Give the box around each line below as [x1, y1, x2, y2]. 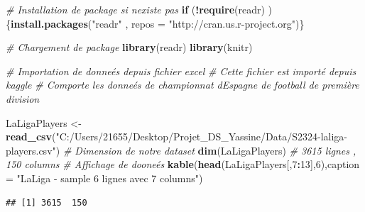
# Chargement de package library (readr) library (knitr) [6, 40, 253, 55]
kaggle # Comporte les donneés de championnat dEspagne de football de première [6, 77, 359, 92]
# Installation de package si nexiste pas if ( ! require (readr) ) [6, 2, 273, 16]
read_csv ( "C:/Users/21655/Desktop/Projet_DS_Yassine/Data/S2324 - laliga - [6, 129, 348, 144]
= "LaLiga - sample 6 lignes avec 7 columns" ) [6, 170, 203, 185]
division [6, 91, 40, 106]
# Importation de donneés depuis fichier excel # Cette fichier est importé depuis [6, 63, 356, 78]
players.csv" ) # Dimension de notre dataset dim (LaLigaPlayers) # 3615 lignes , [6, 143, 356, 157]
